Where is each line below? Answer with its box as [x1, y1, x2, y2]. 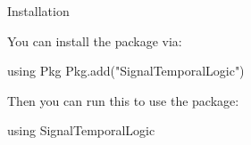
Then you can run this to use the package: [7, 91, 239, 109]
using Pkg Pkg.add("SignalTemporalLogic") [7, 61, 245, 80]
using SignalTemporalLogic [7, 121, 155, 140]
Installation [7, 2, 70, 20]
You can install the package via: [7, 31, 182, 50]
